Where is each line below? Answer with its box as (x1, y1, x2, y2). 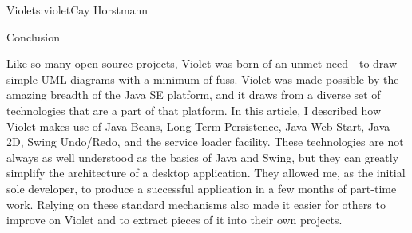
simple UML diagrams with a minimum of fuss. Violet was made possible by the (6, 70, 399, 87)
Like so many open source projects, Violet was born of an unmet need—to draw (6, 55, 398, 72)
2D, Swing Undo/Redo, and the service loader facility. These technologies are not (6, 133, 404, 150)
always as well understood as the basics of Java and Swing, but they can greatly (6, 148, 399, 165)
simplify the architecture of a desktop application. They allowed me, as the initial (6, 164, 406, 181)
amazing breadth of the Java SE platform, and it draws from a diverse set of (6, 86, 381, 103)
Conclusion (6, 28, 60, 45)
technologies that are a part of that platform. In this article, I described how (6, 101, 382, 118)
